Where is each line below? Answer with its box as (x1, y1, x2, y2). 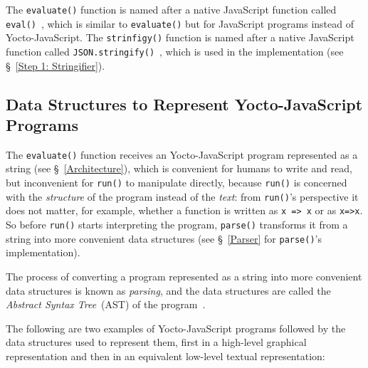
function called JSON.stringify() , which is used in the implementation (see (6, 43, 344, 58)
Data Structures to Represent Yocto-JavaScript (6, 93, 363, 115)
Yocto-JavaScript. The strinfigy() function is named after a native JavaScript (6, 30, 354, 45)
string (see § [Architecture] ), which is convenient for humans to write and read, (6, 161, 352, 176)
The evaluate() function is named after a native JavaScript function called (6, 2, 337, 16)
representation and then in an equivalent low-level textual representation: (6, 348, 325, 363)
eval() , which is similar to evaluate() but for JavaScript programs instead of (6, 16, 354, 31)
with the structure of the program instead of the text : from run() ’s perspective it (6, 189, 359, 204)
